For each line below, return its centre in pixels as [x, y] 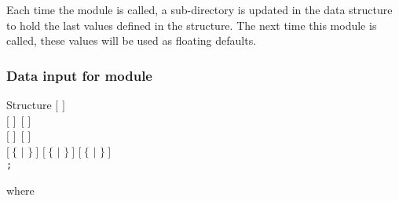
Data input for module [79, 75]
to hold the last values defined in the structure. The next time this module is [192, 25]
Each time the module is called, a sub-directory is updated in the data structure [199, 9]
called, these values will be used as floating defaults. [132, 40]
